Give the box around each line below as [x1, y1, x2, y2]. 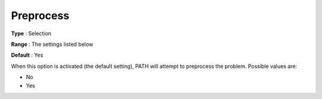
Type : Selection [11, 30, 52, 37]
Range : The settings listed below [11, 41, 94, 48]
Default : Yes [11, 51, 44, 59]
